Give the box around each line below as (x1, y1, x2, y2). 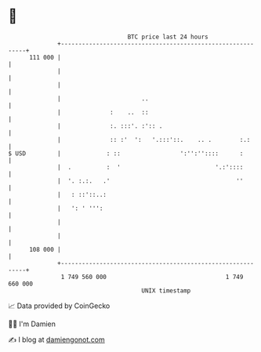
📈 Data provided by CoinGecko (8, 301, 111, 310)
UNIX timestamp (141, 286, 191, 295)
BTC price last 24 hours (127, 33, 209, 41)
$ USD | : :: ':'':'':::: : (8, 149, 244, 158)
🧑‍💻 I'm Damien (8, 319, 56, 328)
